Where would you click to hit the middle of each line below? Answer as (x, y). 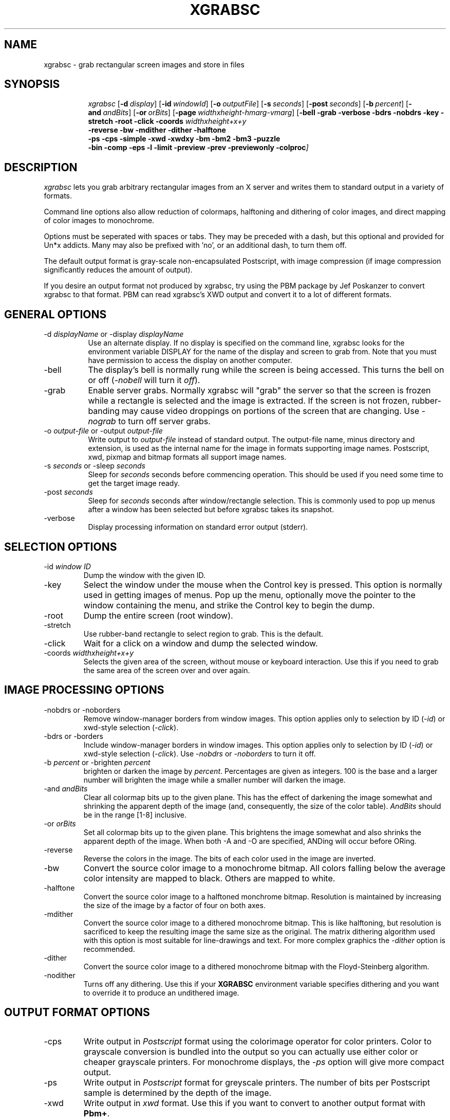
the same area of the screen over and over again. (167, 670)
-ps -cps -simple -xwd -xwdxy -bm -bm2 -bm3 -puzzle (184, 139)
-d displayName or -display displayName (114, 334)
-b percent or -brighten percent (97, 762)
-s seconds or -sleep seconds (95, 466)
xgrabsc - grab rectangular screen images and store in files (144, 64)
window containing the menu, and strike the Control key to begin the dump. (229, 605)
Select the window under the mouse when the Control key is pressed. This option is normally (263, 584)
